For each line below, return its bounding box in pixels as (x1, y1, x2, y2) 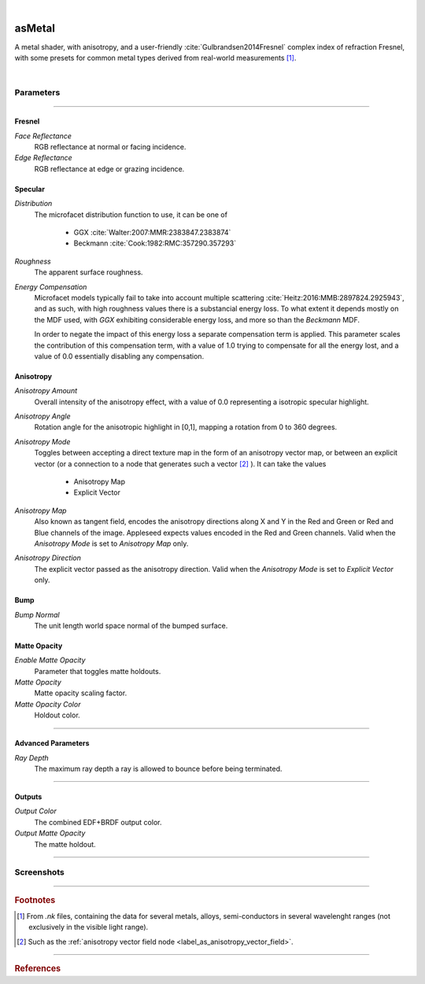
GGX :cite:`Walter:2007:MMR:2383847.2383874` (73, 227, 231, 237)
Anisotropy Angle (14, 411, 71, 421)
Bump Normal (14, 610, 60, 619)
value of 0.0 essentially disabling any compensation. (34, 351, 205, 361)
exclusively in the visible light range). (28, 923, 149, 932)
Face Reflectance (14, 131, 72, 141)
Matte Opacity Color (14, 699, 81, 709)
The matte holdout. (34, 839, 96, 849)
